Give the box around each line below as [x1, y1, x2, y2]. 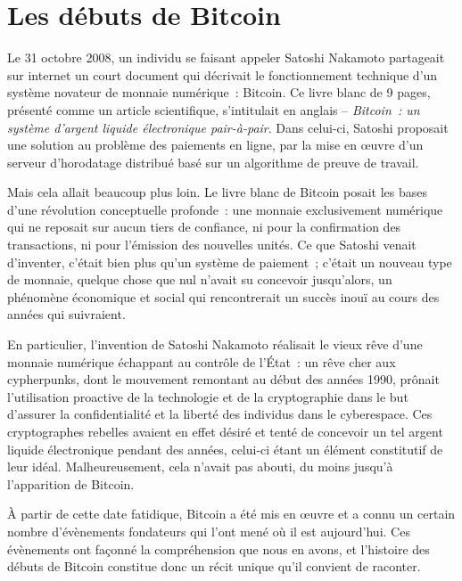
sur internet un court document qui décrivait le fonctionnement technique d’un [7, 65, 438, 84]
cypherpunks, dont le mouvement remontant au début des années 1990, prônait [7, 370, 440, 389]
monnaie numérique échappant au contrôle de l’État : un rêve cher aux [7, 352, 396, 371]
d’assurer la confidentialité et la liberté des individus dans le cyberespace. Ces [7, 405, 433, 423]
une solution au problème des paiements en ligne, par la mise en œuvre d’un [7, 135, 424, 154]
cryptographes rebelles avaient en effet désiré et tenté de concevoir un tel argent [7, 422, 443, 440]
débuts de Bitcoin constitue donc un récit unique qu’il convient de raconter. [7, 557, 421, 576]
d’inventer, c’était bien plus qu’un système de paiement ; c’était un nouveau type [7, 252, 452, 271]
